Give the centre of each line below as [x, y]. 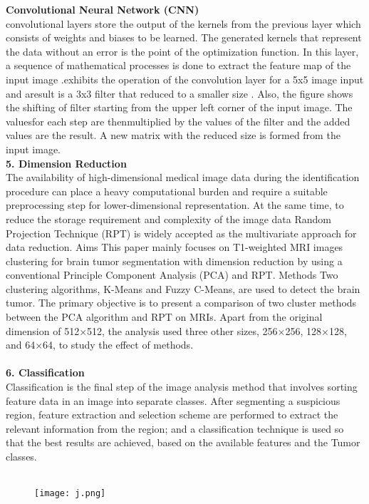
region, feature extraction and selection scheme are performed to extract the [172, 415]
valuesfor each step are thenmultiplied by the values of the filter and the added [178, 121]
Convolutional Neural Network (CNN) [103, 9]
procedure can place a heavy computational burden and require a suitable [167, 191]
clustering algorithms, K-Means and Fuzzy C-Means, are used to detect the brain [183, 288]
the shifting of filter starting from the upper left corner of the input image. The [179, 107]
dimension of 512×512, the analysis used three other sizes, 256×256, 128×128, [176, 330]
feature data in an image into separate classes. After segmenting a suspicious [173, 400]
